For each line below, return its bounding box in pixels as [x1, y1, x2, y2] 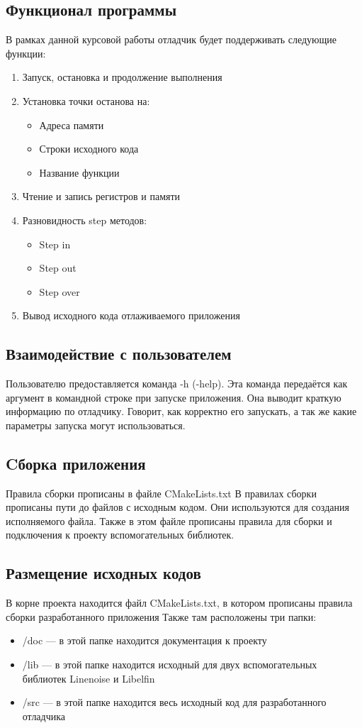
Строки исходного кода [39, 141, 139, 156]
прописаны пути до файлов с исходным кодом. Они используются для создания [6, 500, 349, 514]
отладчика [22, 708, 66, 723]
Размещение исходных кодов [6, 562, 201, 584]
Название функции [39, 165, 120, 180]
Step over [39, 284, 80, 299]
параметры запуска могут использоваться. [6, 417, 186, 432]
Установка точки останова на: [22, 93, 150, 108]
